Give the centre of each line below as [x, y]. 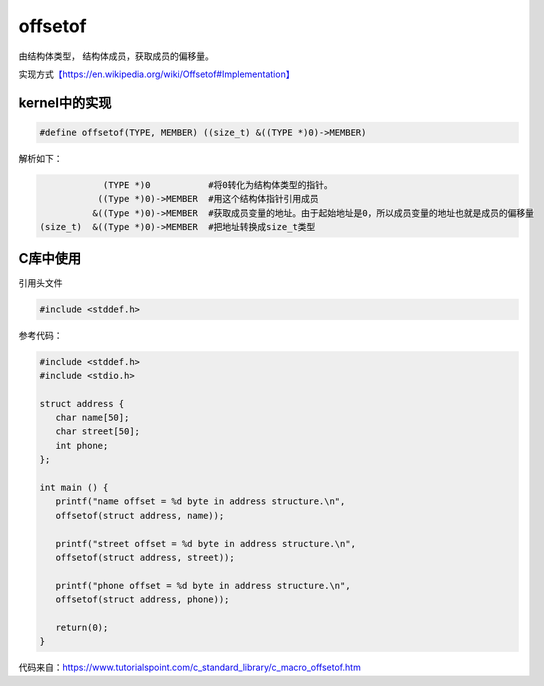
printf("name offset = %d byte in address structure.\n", [200, 501]
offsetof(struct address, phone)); [142, 599]
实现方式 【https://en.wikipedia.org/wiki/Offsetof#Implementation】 [156, 74]
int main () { [74, 488]
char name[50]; [92, 418]
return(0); [82, 627]
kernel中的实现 [65, 102]
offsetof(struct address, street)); [145, 557]
